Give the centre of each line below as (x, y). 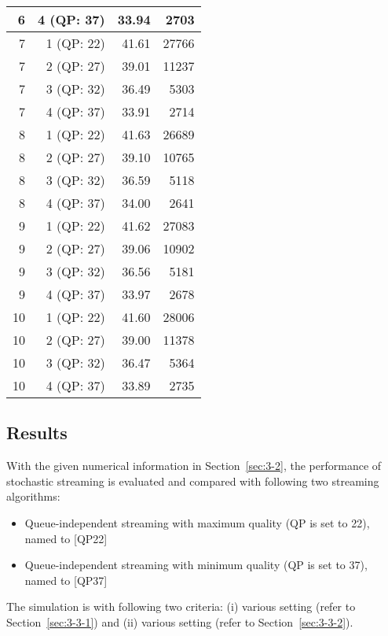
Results (37, 433)
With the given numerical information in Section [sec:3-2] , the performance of (194, 466)
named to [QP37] (66, 580)
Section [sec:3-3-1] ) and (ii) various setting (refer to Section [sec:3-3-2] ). (180, 621)
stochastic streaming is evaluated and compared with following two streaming (193, 481)
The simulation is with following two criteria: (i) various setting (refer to (181, 606)
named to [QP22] (66, 538)
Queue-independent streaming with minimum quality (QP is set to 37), (196, 565)
